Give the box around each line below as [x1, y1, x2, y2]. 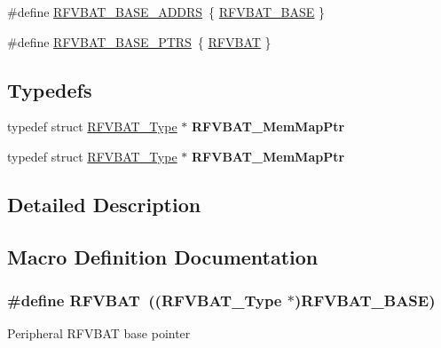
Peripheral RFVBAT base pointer [7, 324, 191, 343]
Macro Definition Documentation [7, 242, 319, 270]
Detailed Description [7, 190, 201, 217]
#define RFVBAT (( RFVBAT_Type [7, 289, 282, 312]
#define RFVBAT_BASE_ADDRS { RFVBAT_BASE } [7, 3, 326, 20]
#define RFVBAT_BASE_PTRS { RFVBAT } [7, 32, 272, 51]
